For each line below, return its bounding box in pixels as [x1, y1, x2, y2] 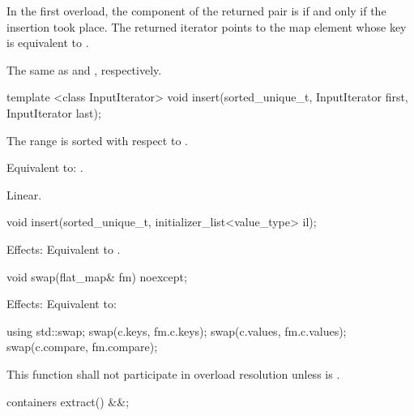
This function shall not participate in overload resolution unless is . [6, 365, 340, 382]
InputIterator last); [6, 104, 101, 121]
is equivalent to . [6, 34, 89, 51]
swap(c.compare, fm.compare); [6, 338, 158, 355]
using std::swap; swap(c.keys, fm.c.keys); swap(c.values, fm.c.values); [6, 322, 347, 339]
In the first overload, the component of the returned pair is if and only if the [6, 2, 386, 19]
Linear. [6, 186, 42, 203]
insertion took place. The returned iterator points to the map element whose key [6, 18, 407, 35]
